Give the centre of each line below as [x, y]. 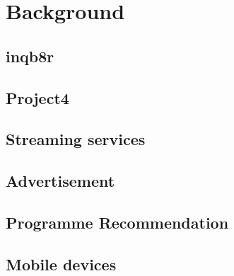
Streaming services [76, 139]
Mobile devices [61, 264]
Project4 [37, 97]
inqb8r [30, 56]
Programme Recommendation [117, 222]
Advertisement [60, 181]
